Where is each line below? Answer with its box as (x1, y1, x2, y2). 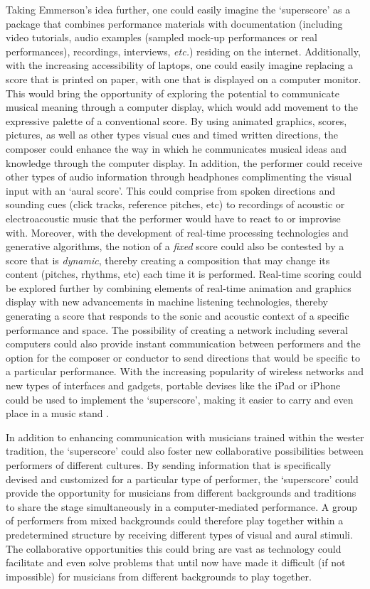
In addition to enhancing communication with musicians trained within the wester (6, 429, 364, 444)
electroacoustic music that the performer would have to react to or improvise (6, 210, 341, 225)
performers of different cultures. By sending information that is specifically (6, 458, 332, 472)
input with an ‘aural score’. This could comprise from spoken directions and (6, 183, 335, 198)
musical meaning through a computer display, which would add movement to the (6, 99, 358, 114)
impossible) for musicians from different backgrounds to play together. (6, 568, 312, 583)
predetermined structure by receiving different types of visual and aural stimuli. (6, 526, 353, 541)
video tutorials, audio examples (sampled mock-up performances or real (6, 30, 318, 45)
